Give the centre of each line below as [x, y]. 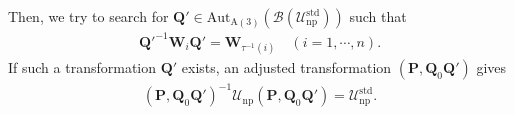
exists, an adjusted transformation [286, 66]
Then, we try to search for [88, 16]
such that [378, 16]
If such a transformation [82, 66]
